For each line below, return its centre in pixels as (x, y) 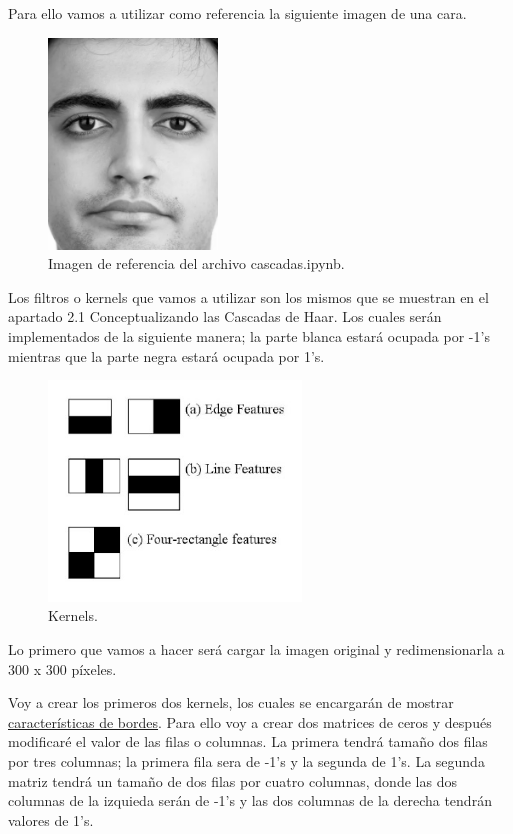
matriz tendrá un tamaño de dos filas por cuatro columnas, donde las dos (232, 780)
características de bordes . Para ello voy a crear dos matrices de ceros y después (250, 721)
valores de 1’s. (51, 819)
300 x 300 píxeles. (62, 668)
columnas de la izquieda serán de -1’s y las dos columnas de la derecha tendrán (250, 800)
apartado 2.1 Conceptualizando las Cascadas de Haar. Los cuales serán (225, 316)
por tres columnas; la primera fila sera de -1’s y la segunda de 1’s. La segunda (246, 760)
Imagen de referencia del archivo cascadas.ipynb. (196, 263)
